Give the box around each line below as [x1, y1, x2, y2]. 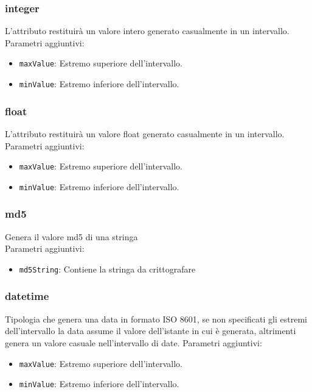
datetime [5, 288, 49, 304]
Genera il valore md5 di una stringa [5, 230, 138, 243]
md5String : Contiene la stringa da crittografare [19, 262, 196, 275]
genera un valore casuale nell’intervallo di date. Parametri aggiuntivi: [5, 336, 262, 349]
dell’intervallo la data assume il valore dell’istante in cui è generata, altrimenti [5, 324, 296, 337]
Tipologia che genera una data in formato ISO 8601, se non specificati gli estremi [5, 312, 307, 325]
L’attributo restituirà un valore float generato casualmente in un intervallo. [5, 127, 285, 140]
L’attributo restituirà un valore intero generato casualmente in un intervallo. [5, 24, 289, 37]
